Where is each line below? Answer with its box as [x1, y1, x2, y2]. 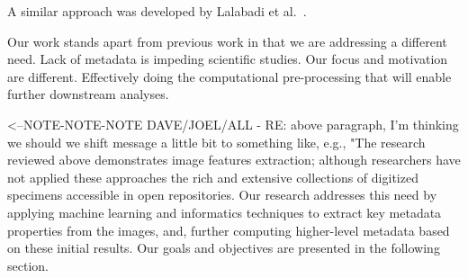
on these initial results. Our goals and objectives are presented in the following [7, 238, 440, 257]
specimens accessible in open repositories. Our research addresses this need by [7, 185, 437, 204]
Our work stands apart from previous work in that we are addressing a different [7, 31, 447, 50]
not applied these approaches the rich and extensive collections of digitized [7, 167, 418, 186]
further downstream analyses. [7, 85, 169, 103]
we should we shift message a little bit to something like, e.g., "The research [7, 132, 426, 151]
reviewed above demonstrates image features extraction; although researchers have [7, 150, 461, 169]
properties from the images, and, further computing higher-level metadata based [7, 220, 450, 239]
